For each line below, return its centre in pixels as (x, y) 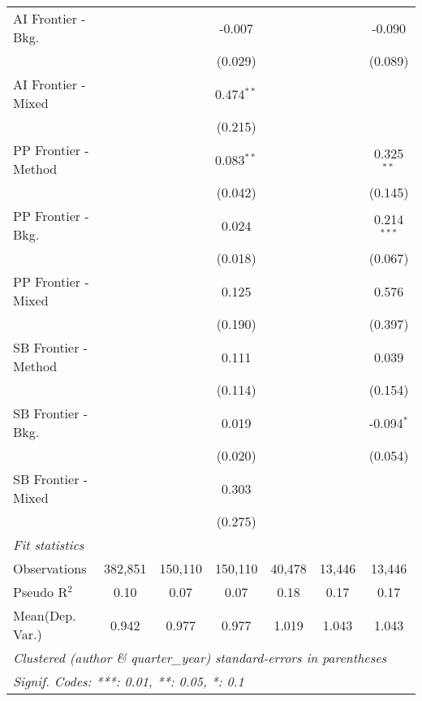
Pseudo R (41, 592)
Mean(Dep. (45, 615)
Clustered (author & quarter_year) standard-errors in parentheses (200, 658)
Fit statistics (49, 545)
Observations (50, 568)
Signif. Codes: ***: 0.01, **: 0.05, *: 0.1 (129, 681)
